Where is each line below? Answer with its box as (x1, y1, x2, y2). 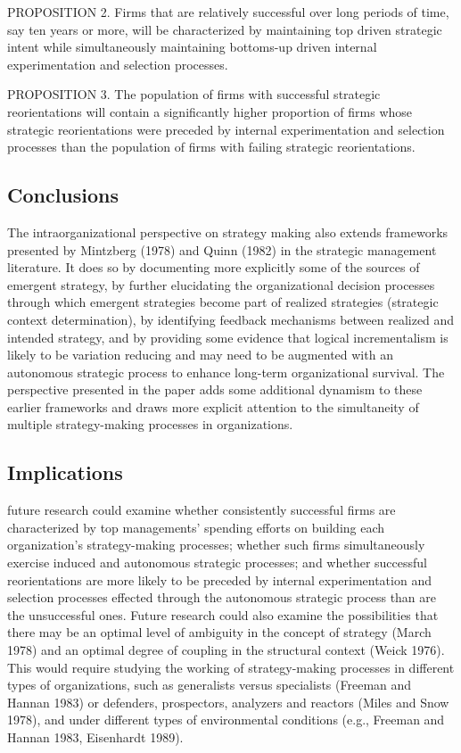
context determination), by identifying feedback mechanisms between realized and (7, 310, 455, 328)
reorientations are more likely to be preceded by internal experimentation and (7, 570, 432, 589)
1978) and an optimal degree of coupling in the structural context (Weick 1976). (7, 641, 445, 659)
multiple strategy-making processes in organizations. (7, 415, 293, 434)
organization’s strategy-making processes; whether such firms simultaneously (7, 535, 425, 554)
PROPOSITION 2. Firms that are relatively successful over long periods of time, (7, 3, 449, 21)
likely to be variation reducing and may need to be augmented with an (7, 345, 393, 364)
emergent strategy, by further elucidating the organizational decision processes (7, 275, 435, 294)
